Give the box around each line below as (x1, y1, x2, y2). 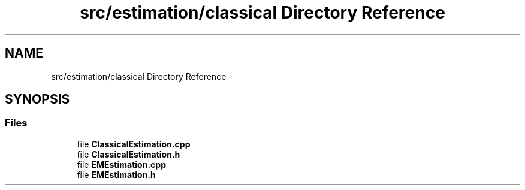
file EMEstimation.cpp (77, 159, 166, 170)
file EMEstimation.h (77, 169, 156, 180)
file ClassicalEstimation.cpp (77, 138, 191, 149)
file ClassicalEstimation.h (77, 149, 180, 159)
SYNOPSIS (5, 92, 70, 107)
